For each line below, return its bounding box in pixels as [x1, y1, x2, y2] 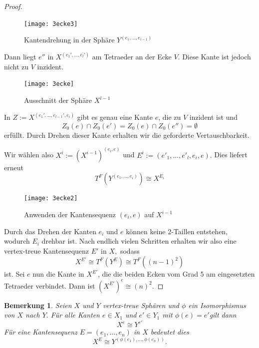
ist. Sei [4, 269, 25, 279]
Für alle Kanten [50, 310, 100, 320]
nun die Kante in [32, 269, 84, 279]
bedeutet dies [150, 327, 189, 337]
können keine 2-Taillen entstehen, [126, 226, 228, 236]
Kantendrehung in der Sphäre [24, 34, 115, 45]
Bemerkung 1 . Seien [4, 300, 72, 310]
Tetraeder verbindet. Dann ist [4, 280, 95, 291]
